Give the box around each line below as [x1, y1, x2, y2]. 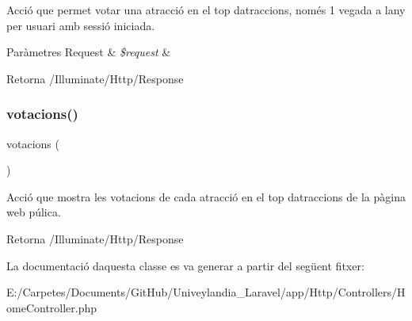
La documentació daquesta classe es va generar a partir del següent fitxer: [6, 257, 364, 273]
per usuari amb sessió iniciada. [6, 17, 155, 33]
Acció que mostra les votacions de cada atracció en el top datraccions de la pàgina [6, 188, 406, 204]
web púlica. [6, 204, 61, 220]
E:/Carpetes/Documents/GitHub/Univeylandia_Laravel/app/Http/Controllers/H [6, 284, 406, 300]
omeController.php [6, 299, 97, 315]
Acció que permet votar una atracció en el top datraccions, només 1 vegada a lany [6, 2, 406, 17]
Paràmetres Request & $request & [6, 44, 171, 60]
